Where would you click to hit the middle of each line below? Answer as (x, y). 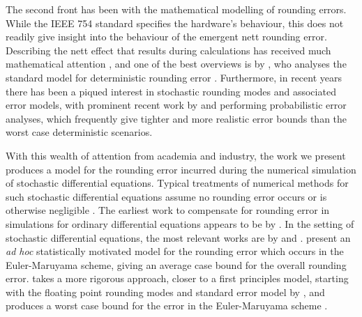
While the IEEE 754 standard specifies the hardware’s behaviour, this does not (175, 23)
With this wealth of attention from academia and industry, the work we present (176, 155)
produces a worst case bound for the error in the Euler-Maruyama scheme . (167, 306)
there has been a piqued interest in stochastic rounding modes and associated (171, 91)
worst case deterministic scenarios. (79, 132)
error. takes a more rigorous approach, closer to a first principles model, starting (177, 278)
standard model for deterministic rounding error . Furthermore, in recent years (174, 77)
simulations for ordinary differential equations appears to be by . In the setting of (180, 223)
